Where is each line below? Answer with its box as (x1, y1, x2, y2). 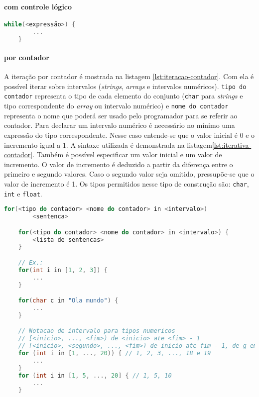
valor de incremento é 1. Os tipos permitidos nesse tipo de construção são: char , (4, 178, 249, 189)
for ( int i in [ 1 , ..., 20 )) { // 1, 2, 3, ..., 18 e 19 (18, 350, 211, 357)
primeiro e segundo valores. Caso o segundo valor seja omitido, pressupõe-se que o (4, 169, 255, 179)
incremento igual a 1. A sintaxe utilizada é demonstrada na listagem (4, 139, 212, 150)
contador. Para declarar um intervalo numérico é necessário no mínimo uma (4, 120, 235, 130)
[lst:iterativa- (212, 139, 252, 150)
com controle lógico (4, 1, 72, 11)
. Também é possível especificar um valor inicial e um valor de (32, 149, 222, 160)
